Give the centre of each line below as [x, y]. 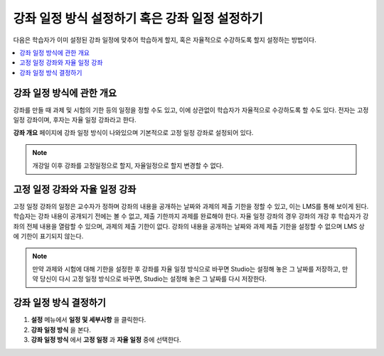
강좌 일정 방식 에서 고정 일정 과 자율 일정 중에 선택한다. [106, 340]
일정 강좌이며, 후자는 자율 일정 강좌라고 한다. [75, 120]
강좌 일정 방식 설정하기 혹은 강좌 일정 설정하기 [138, 18]
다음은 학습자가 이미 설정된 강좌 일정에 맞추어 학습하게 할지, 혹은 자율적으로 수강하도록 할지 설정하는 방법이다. [165, 40]
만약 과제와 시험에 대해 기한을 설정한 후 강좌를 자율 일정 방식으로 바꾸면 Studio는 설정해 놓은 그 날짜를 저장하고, [186, 269]
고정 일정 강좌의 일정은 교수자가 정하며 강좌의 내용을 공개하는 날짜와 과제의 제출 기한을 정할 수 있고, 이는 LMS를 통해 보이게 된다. [191, 207]
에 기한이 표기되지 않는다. [48, 236]
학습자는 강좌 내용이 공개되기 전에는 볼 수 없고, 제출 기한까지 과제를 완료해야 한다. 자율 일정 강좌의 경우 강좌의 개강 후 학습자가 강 [191, 216]
